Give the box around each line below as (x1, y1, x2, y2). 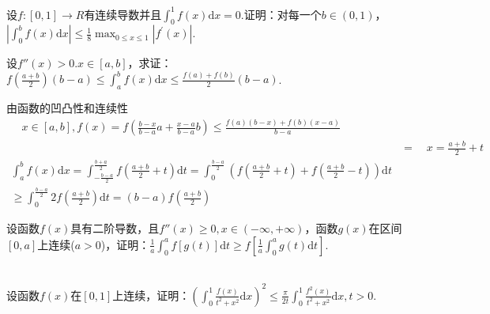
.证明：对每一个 (240, 6, 322, 22)
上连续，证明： (112, 286, 190, 303)
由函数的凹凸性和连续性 (6, 100, 128, 116)
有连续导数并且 (84, 6, 162, 22)
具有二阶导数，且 (70, 220, 160, 236)
